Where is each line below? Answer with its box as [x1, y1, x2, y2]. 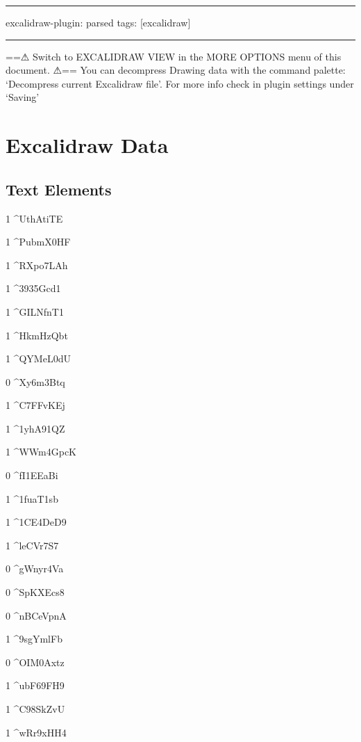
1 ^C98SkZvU [6, 702, 65, 716]
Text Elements [6, 178, 112, 200]
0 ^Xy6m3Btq [6, 374, 65, 389]
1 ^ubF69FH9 [6, 678, 65, 693]
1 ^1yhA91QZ [6, 421, 65, 435]
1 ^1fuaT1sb [6, 491, 58, 506]
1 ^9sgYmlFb [6, 631, 62, 646]
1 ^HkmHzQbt [6, 328, 68, 342]
